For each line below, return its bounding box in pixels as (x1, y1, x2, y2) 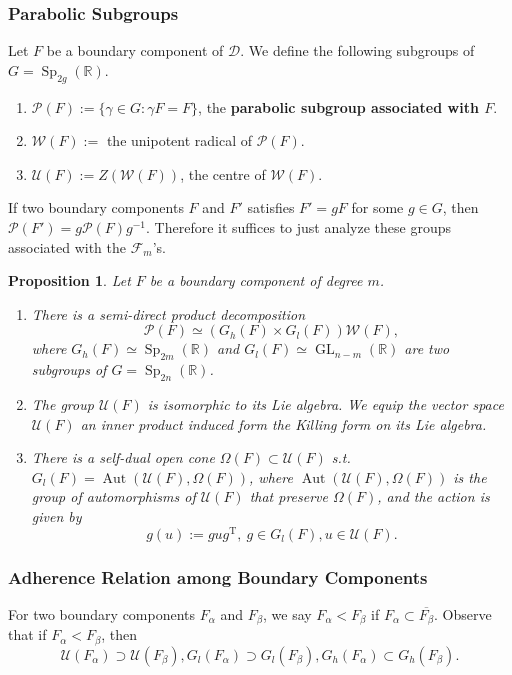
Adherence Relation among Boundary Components (8, 564, 428, 589)
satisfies (247, 197, 295, 218)
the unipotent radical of (106, 130, 253, 151)
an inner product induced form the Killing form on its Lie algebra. (80, 413, 487, 434)
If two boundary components (8, 197, 184, 218)
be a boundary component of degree (149, 270, 363, 291)
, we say (263, 603, 312, 624)
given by (31, 505, 82, 526)
